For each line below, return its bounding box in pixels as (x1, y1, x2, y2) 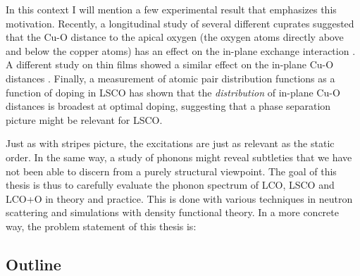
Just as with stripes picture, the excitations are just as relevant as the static (6, 136, 335, 151)
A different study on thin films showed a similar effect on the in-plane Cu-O (6, 57, 334, 72)
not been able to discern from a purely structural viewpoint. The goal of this (6, 163, 337, 178)
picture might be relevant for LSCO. (6, 112, 163, 127)
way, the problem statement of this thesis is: (6, 218, 197, 233)
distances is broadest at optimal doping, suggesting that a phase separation (6, 99, 331, 113)
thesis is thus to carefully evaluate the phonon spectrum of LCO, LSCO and (6, 177, 335, 192)
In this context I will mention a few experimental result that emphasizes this (6, 2, 337, 16)
